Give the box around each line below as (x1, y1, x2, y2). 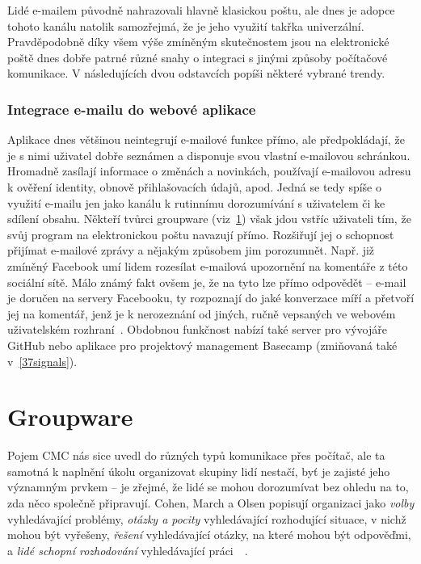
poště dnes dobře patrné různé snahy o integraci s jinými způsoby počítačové (7, 48, 388, 65)
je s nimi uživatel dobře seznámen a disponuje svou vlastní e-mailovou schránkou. (7, 146, 410, 163)
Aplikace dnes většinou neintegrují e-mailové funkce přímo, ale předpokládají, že (7, 131, 405, 148)
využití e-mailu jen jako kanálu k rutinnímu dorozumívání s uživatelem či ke (7, 194, 385, 211)
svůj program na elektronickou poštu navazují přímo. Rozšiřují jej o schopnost (7, 225, 394, 242)
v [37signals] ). (7, 352, 78, 369)
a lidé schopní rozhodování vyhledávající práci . (7, 541, 248, 558)
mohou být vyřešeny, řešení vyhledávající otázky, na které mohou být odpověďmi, (7, 526, 411, 543)
